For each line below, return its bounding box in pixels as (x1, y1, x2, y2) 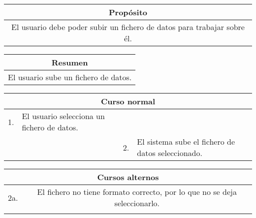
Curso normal (100, 95, 156, 107)
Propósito (108, 6, 148, 18)
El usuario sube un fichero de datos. (8, 71, 132, 83)
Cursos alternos (97, 171, 159, 183)
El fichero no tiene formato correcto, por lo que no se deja (37, 186, 237, 197)
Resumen (51, 57, 88, 68)
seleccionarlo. (114, 197, 160, 209)
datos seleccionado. (137, 147, 202, 158)
